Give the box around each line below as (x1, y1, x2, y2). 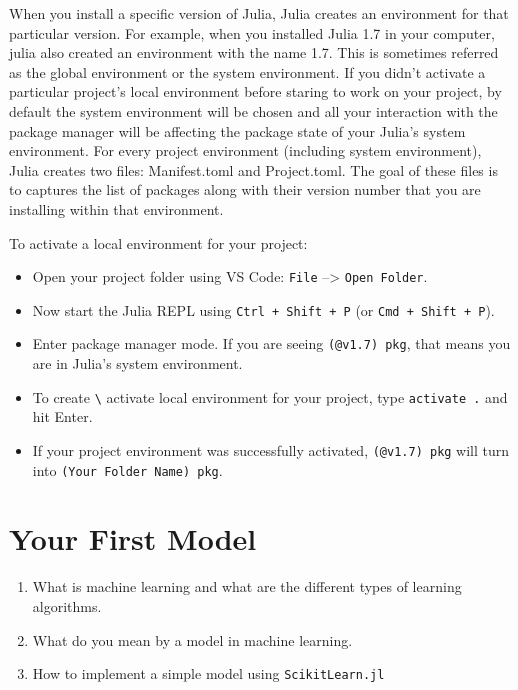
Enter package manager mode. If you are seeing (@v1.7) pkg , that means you (32, 333, 511, 354)
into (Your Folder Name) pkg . (32, 459, 223, 480)
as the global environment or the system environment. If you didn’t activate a (9, 61, 486, 82)
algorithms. (32, 595, 102, 616)
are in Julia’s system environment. (32, 353, 243, 374)
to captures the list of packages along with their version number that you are (9, 179, 481, 200)
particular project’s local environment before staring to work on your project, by (9, 81, 502, 102)
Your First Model (9, 518, 257, 559)
